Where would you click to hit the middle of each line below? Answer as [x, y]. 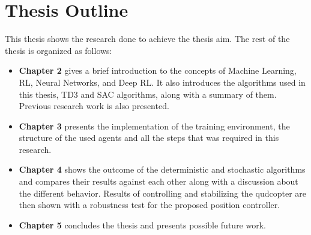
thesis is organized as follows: [59, 50]
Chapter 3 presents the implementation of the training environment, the [154, 126]
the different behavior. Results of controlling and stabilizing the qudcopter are [163, 193]
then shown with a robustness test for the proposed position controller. [149, 205]
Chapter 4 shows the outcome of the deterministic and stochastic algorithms [162, 169]
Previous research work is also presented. [94, 106]
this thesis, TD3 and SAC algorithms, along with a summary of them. [148, 94]
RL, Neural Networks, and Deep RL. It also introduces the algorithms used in [162, 82]
